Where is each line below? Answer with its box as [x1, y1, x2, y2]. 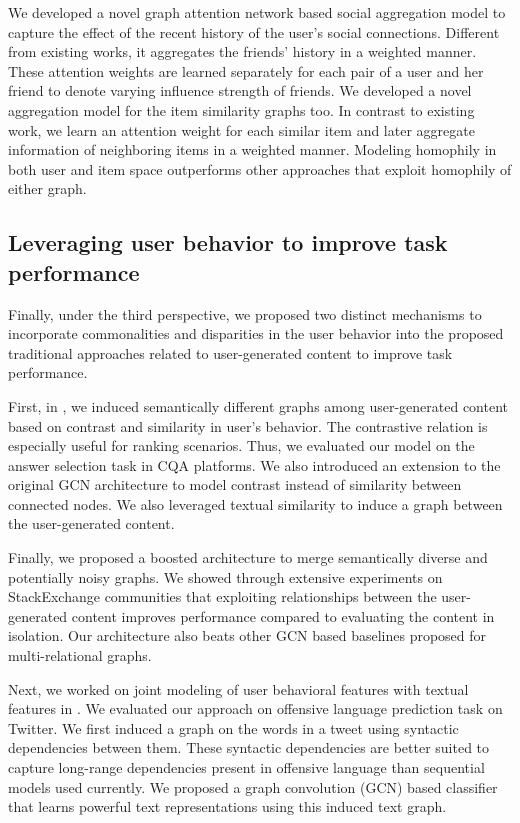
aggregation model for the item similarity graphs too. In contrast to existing [8, 99, 475, 120]
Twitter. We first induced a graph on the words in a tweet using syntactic [8, 717, 459, 738]
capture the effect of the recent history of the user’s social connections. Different [8, 21, 500, 42]
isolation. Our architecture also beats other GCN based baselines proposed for [8, 625, 487, 646]
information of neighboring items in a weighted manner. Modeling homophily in [8, 139, 497, 160]
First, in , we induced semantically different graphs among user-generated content [8, 395, 509, 416]
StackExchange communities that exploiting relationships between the [8, 586, 437, 607]
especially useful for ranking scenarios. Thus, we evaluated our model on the [8, 435, 475, 456]
